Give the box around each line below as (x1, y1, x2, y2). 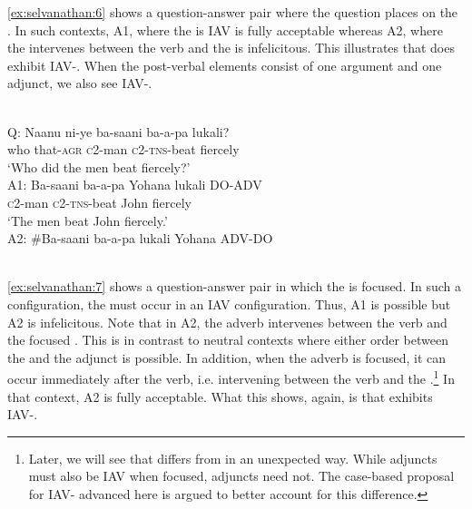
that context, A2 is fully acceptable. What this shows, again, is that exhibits (7, 387, 433, 406)
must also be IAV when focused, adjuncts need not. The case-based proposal (28, 466, 455, 485)
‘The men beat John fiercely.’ (7, 210, 168, 230)
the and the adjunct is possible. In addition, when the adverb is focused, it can (7, 347, 447, 367)
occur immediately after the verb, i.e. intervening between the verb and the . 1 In (7, 367, 455, 387)
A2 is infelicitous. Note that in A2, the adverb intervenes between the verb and (7, 312, 447, 331)
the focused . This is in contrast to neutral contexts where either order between (7, 330, 448, 349)
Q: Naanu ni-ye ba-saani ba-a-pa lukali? (7, 122, 230, 141)
